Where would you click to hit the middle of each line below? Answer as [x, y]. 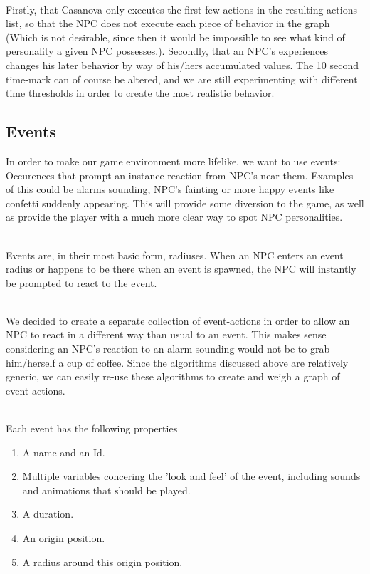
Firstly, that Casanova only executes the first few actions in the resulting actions [181, 9]
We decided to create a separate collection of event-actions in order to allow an [178, 320]
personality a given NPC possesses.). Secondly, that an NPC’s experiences [167, 51]
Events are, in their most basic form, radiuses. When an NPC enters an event [175, 255]
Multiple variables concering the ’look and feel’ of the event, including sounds [191, 476]
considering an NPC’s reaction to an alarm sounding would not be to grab [168, 349]
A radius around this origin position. [102, 562]
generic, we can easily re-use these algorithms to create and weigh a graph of [173, 376]
